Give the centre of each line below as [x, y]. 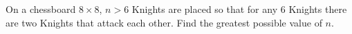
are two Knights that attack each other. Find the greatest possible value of [164, 22]
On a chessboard [41, 9]
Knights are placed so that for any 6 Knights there [239, 9]
